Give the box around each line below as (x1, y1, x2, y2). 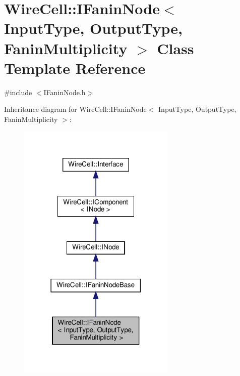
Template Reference (4, 57, 146, 78)
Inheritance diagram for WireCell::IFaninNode (4, 104, 147, 114)
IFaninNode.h (43, 87, 86, 97)
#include (4, 87, 32, 97)
